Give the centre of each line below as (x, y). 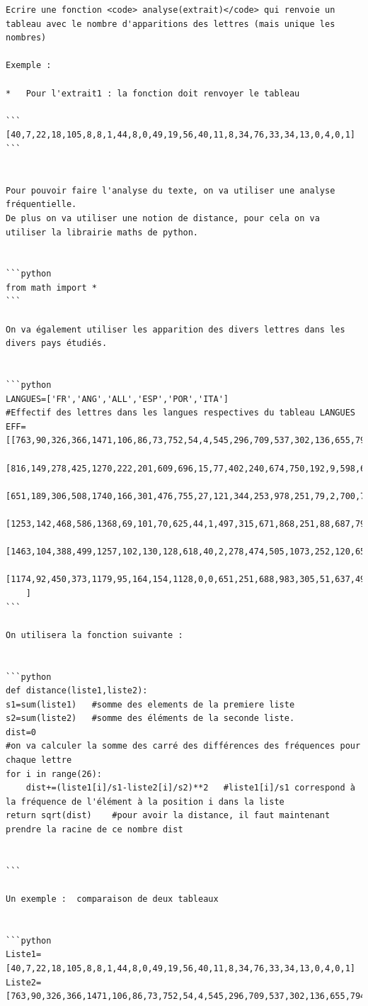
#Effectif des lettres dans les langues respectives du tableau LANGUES (180, 413)
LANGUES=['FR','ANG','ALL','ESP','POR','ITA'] (117, 399)
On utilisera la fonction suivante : (94, 635)
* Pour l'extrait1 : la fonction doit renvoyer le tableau (153, 93)
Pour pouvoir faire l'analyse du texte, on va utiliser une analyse (171, 190)
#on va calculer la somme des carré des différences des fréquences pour (183, 746)
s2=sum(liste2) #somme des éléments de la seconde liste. (150, 719)
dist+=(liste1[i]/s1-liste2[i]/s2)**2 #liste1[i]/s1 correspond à (190, 788)
